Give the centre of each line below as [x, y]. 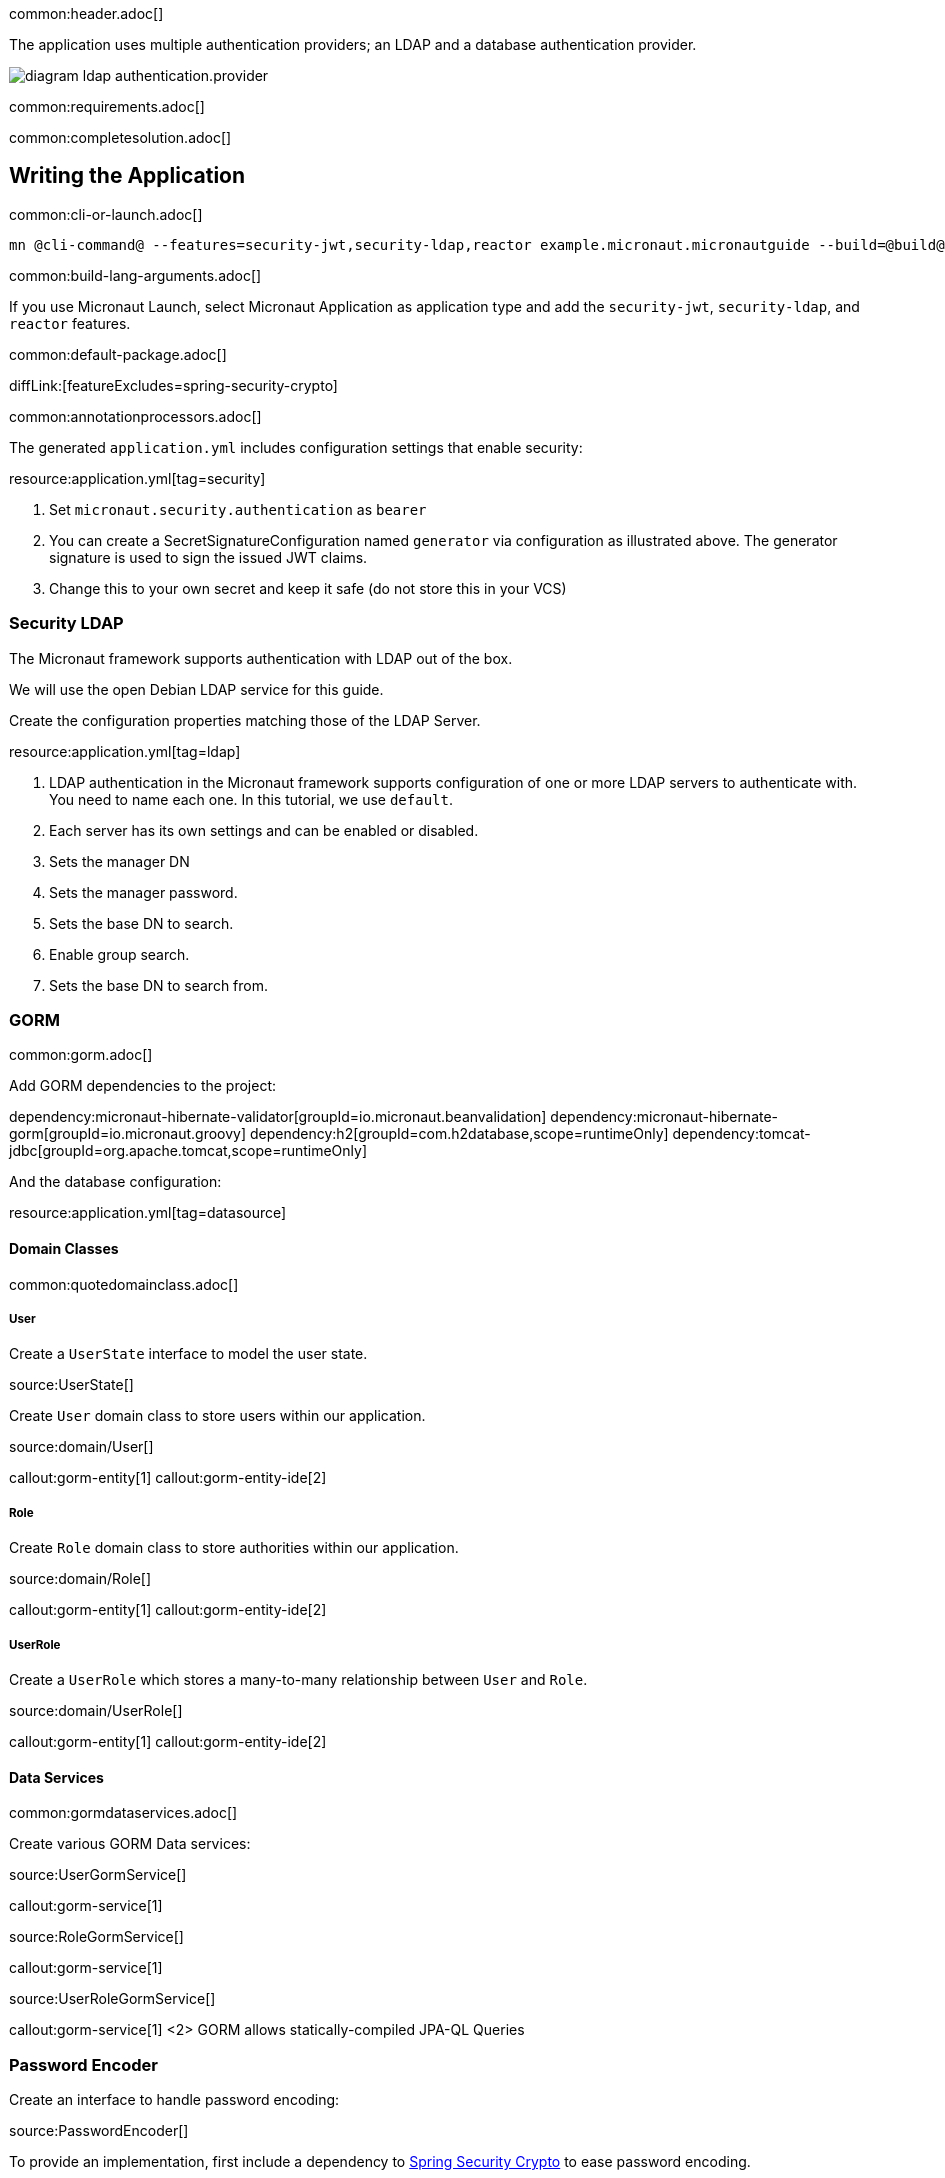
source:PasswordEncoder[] [99, 2130]
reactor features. [70, 323]
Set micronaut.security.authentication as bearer [238, 509]
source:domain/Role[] [80, 1579]
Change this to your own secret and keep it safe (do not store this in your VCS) [308, 588]
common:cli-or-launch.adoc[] [106, 214]
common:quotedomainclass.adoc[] [124, 1284]
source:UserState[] [71, 1385]
